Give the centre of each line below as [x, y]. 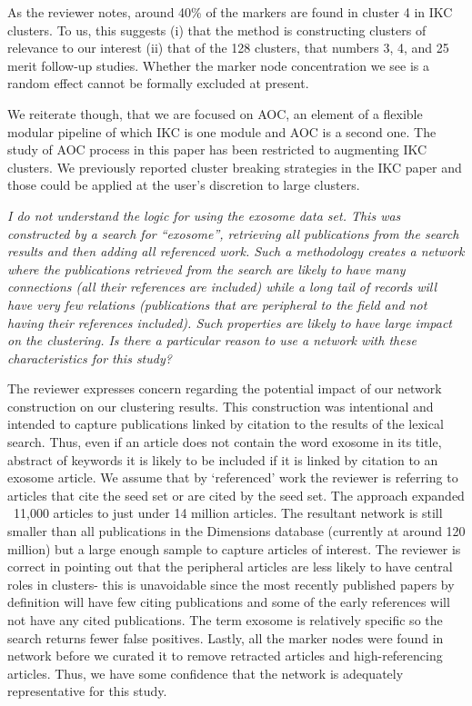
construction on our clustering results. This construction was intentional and [221, 406]
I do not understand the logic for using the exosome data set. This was [204, 215]
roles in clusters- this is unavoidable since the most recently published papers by [231, 584]
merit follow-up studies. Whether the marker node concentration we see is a [219, 65]
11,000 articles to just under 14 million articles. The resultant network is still [228, 513]
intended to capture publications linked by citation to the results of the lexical [226, 424]
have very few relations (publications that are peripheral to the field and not [217, 304]
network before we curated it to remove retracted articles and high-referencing [225, 656]
